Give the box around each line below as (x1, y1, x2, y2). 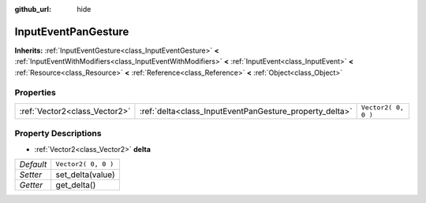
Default (19, 158, 47, 169)
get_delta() (55, 179, 96, 190)
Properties (14, 87, 57, 98)
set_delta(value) (55, 169, 115, 180)
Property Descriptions (14, 128, 102, 139)
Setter (19, 169, 43, 180)
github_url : (14, 5, 51, 13)
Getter (19, 179, 43, 190)
